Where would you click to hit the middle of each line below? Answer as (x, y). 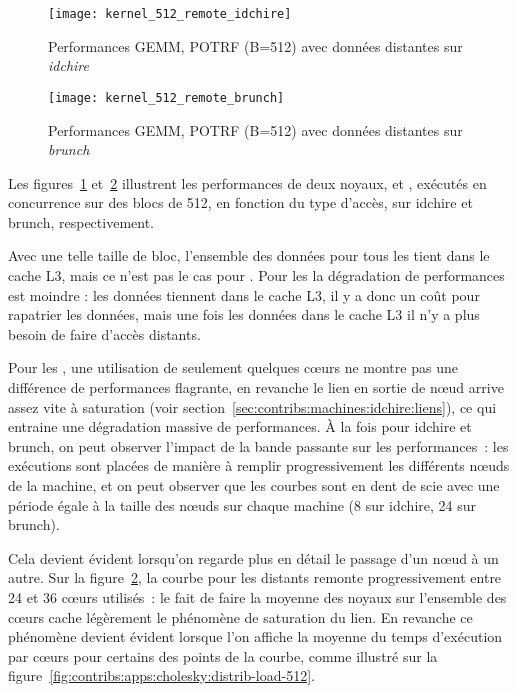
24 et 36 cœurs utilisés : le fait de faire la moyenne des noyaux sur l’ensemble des (257, 596)
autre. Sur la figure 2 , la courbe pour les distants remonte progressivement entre (255, 577)
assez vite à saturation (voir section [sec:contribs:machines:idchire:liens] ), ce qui (252, 406)
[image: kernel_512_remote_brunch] (166, 97)
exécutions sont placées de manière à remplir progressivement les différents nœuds (259, 465)
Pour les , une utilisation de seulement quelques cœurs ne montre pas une (233, 367)
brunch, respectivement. (81, 221)
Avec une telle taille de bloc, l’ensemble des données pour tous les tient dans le (249, 255)
